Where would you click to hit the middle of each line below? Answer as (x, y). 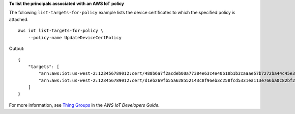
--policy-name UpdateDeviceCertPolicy (75, 37)
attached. (19, 19)
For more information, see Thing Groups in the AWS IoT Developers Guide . (84, 105)
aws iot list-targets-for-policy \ (61, 31)
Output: (17, 48)
